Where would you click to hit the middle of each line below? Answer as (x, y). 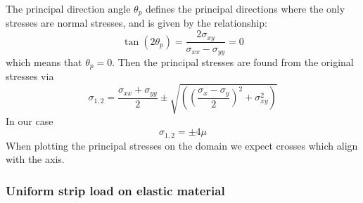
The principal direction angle (68, 8)
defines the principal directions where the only (246, 8)
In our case (30, 120)
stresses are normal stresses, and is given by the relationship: (136, 23)
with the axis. (35, 159)
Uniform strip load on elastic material (115, 190)
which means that (44, 61)
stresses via (30, 76)
